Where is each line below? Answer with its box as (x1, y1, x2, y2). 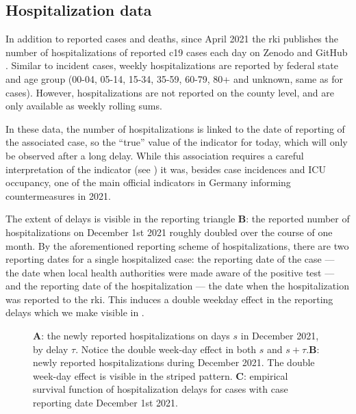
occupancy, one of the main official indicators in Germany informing (5, 175, 291, 190)
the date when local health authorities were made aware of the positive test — (5, 265, 335, 279)
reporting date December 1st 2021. (33, 396, 178, 410)
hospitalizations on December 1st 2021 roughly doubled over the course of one (5, 224, 333, 239)
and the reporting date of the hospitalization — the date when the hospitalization (5, 279, 349, 293)
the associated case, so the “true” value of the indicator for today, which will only (5, 135, 348, 149)
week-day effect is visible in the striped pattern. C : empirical (33, 368, 288, 383)
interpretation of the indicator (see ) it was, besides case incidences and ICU (5, 161, 326, 176)
